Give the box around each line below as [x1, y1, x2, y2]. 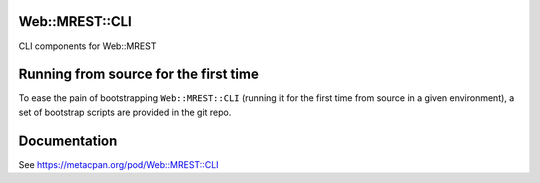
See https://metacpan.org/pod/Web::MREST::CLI [18, 158, 219, 170]
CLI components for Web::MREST [18, 40, 157, 52]
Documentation [18, 132, 118, 149]
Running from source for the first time [18, 66, 259, 83]
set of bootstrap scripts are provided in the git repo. [18, 106, 232, 118]
